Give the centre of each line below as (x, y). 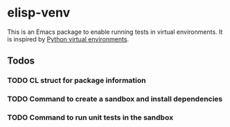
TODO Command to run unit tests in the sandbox (90, 117)
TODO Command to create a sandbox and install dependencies (115, 99)
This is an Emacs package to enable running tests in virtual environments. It (115, 32)
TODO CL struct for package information (77, 81)
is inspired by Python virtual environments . (68, 39)
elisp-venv (39, 13)
